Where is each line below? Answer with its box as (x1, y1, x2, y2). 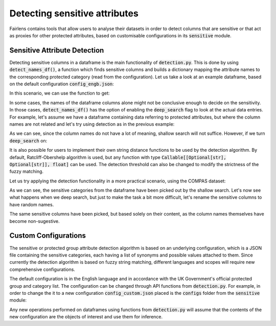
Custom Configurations (9, 231, 86, 240)
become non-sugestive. (9, 218, 60, 224)
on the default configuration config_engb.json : (9, 81, 114, 87)
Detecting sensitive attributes (9, 8, 139, 19)
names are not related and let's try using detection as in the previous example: (9, 121, 175, 127)
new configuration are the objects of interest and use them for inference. (9, 314, 163, 320)
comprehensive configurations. (9, 266, 75, 272)
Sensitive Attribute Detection (9, 46, 104, 55)
